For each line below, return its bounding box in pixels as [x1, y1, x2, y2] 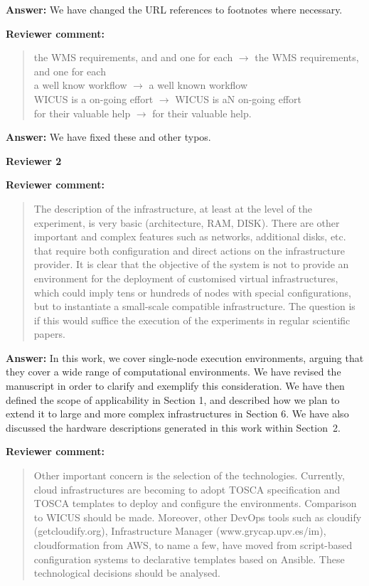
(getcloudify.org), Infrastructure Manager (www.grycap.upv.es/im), [33, 523, 326, 538]
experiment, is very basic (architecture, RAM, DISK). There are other [33, 215, 340, 230]
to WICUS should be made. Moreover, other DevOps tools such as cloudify [33, 509, 362, 524]
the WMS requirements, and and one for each [33, 50, 233, 65]
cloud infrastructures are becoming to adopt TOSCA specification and [33, 481, 341, 496]
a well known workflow [149, 78, 248, 92]
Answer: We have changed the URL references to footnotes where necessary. [6, 2, 343, 16]
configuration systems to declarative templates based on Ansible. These [33, 551, 345, 566]
